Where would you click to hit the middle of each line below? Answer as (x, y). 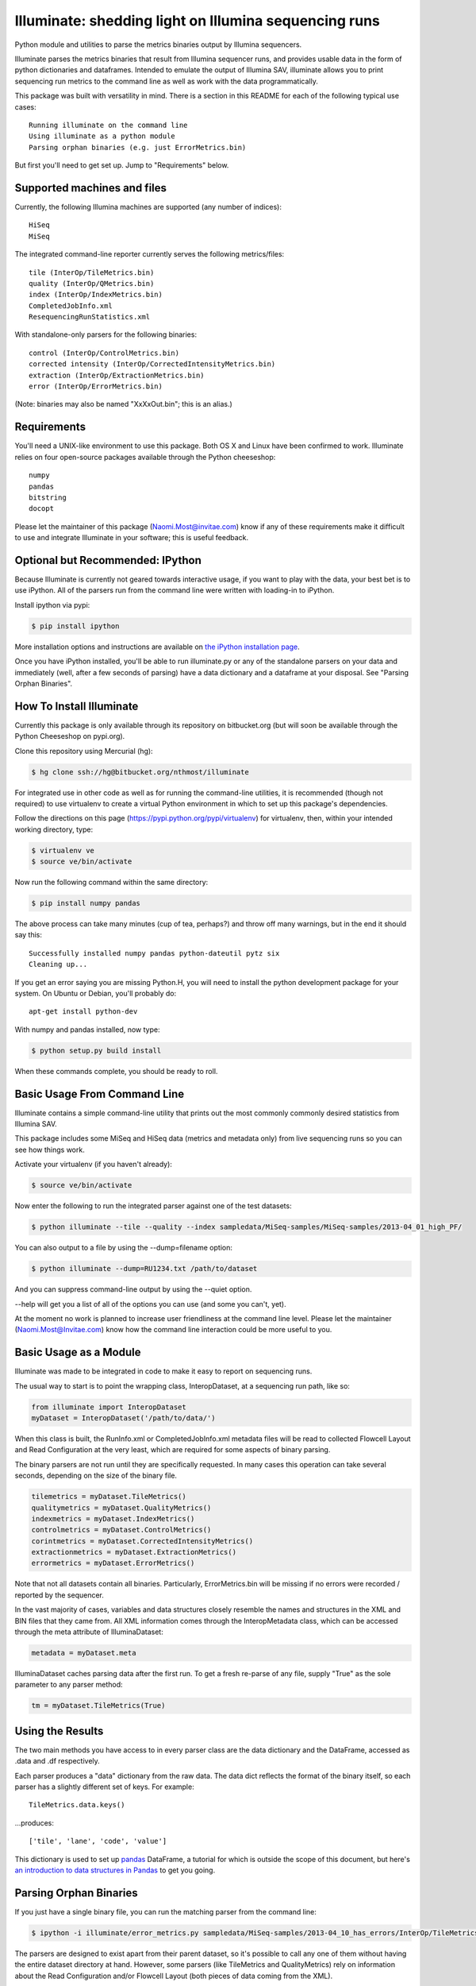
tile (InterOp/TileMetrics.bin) (92, 272)
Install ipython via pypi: (52, 605)
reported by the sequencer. (59, 1595)
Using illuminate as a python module (102, 136)
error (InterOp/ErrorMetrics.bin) (96, 386)
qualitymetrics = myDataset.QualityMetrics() (121, 1508)
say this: (29, 935)
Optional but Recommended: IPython (108, 560)
